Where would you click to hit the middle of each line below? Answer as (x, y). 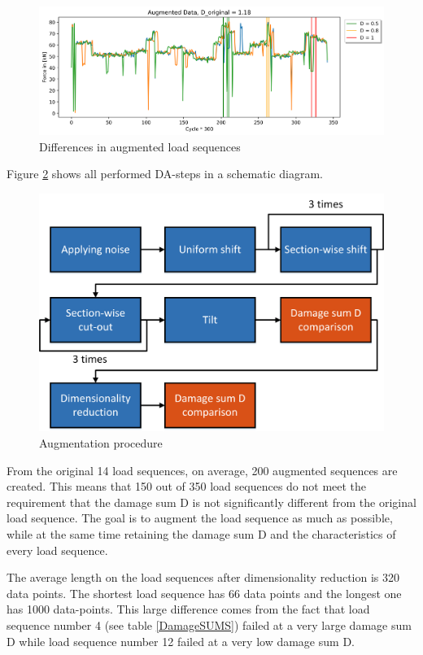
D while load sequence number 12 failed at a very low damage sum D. (181, 641)
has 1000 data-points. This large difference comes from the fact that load (188, 609)
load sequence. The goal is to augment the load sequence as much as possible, (200, 518)
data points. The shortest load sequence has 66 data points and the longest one (204, 593)
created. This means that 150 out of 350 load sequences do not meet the (187, 486)
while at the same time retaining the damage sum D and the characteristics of (201, 533)
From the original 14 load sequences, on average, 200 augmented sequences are (202, 470)
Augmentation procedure (101, 443)
